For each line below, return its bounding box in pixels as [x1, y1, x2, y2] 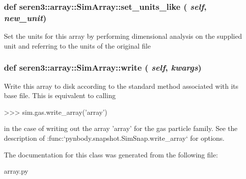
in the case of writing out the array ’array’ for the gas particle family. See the [4, 123, 238, 133]
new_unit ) [4, 11, 47, 24]
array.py [4, 166, 29, 176]
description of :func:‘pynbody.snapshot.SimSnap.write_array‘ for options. [4, 132, 225, 143]
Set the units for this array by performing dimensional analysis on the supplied [4, 31, 242, 41]
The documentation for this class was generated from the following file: [4, 149, 218, 159]
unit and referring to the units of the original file [4, 40, 151, 51]
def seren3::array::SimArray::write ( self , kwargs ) [4, 61, 202, 74]
